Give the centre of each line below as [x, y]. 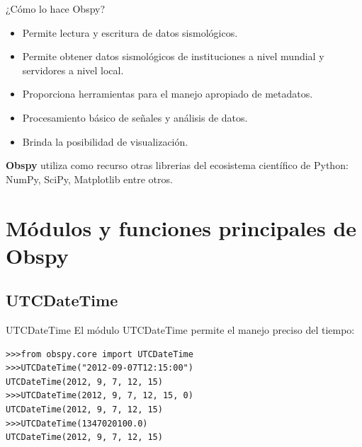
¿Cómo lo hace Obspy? [56, 8]
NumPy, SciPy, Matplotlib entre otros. [89, 179]
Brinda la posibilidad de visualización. [105, 141]
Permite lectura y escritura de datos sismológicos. [130, 32]
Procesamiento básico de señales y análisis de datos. [135, 117]
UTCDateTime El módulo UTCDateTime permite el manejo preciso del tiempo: [180, 330]
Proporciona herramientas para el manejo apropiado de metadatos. [168, 94]
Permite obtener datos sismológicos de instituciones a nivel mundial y [173, 56]
